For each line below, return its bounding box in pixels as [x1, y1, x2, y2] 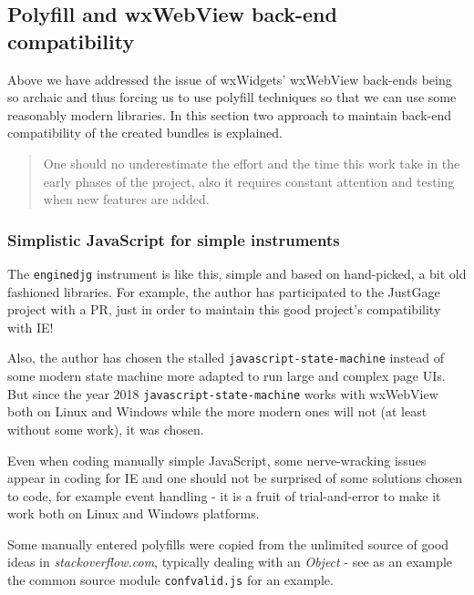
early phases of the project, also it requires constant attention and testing [43, 171, 455, 190]
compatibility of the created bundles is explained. [7, 123, 283, 142]
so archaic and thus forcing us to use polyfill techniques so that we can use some [7, 87, 457, 107]
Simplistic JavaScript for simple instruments [7, 228, 340, 251]
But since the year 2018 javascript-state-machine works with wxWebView [7, 384, 438, 403]
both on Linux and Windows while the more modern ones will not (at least [7, 402, 428, 421]
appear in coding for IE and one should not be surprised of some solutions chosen [7, 468, 463, 487]
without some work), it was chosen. [7, 419, 204, 438]
